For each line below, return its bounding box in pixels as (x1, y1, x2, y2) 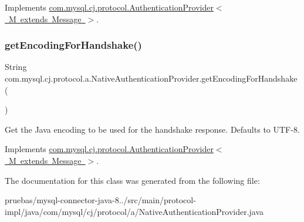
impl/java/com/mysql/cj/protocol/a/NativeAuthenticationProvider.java (5, 205, 264, 217)
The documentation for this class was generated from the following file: (5, 174, 260, 186)
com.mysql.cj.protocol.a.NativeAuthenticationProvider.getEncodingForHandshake (5, 72, 298, 84)
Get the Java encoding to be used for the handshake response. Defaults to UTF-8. (5, 123, 300, 135)
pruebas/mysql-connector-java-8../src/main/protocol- (5, 194, 196, 206)
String (5, 60, 27, 73)
